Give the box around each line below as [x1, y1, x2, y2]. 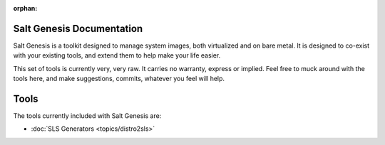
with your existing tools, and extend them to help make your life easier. [13, 51, 221, 60]
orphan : [13, 4, 38, 12]
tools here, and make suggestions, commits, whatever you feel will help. [13, 75, 225, 83]
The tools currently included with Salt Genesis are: [13, 111, 162, 120]
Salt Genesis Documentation [13, 22, 143, 35]
